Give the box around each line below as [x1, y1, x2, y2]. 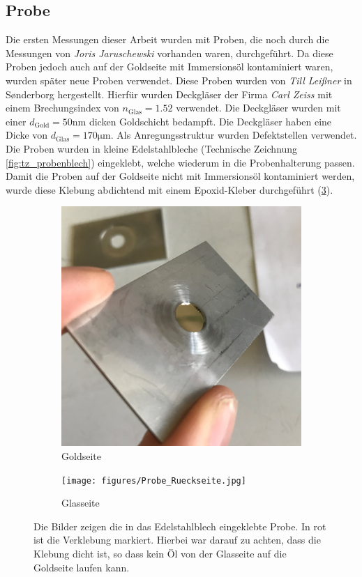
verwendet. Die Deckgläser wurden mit [176, 100, 341, 115]
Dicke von [6, 128, 48, 142]
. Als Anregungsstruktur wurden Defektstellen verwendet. [110, 128, 357, 142]
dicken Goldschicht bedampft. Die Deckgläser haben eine [89, 114, 332, 128]
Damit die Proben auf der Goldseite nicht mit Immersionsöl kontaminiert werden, [6, 169, 355, 183]
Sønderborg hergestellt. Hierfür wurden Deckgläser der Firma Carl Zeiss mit [6, 86, 333, 101]
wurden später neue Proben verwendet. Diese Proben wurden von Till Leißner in [6, 72, 352, 87]
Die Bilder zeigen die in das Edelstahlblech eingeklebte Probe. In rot [33, 518, 326, 533]
